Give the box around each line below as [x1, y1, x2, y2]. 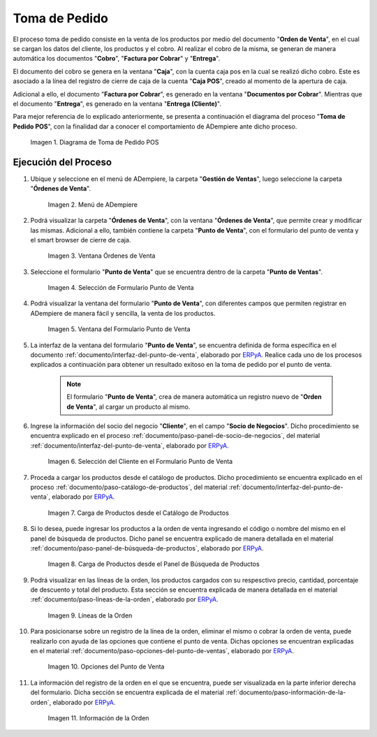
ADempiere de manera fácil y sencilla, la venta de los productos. [30, 309, 216, 317]
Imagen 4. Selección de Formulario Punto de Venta [47, 284, 195, 292]
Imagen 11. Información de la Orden [47, 713, 149, 722]
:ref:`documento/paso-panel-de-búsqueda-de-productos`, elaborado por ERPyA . [30, 543, 265, 552]
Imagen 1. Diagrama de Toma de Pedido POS [30, 138, 159, 147]
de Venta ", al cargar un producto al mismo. [66, 402, 191, 411]
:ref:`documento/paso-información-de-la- [226, 688, 346, 696]
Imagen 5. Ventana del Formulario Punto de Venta [47, 325, 191, 333]
